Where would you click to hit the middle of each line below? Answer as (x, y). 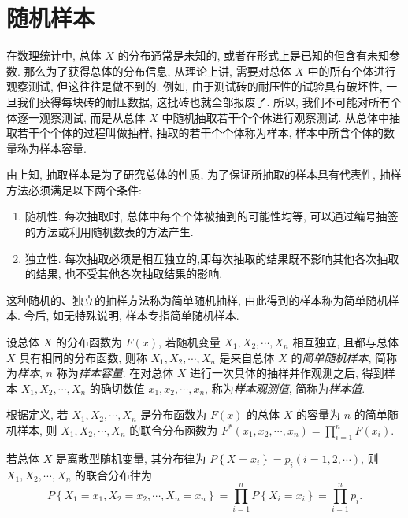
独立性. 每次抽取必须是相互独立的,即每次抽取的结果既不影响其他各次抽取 (212, 258)
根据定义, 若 (37, 414)
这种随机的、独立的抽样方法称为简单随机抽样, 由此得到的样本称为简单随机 (197, 300)
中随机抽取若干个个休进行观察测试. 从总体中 (276, 117)
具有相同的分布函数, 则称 (83, 357)
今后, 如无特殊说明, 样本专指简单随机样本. (132, 315)
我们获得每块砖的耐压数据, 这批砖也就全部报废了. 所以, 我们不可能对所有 (204, 101)
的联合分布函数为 (174, 430)
